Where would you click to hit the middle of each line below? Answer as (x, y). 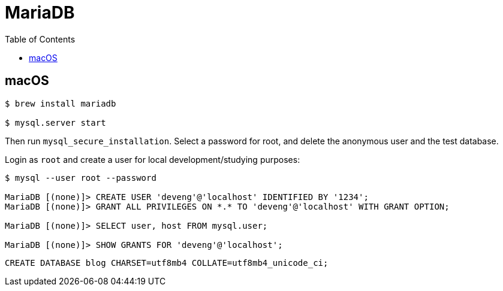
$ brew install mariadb (61, 103)
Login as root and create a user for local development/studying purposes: (153, 159)
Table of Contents (40, 39)
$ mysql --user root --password (81, 178)
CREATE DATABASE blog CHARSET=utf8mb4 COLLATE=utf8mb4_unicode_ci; (167, 263)
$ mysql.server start (55, 122)
